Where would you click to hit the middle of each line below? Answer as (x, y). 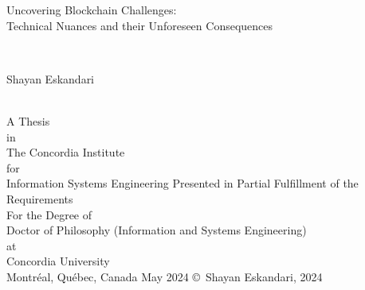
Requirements (40, 198)
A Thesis (28, 120)
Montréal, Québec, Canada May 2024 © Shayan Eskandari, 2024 (165, 276)
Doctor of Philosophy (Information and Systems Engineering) (157, 230)
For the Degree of (49, 214)
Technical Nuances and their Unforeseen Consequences (140, 25)
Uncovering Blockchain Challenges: (92, 10)
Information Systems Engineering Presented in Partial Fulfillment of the (182, 183)
